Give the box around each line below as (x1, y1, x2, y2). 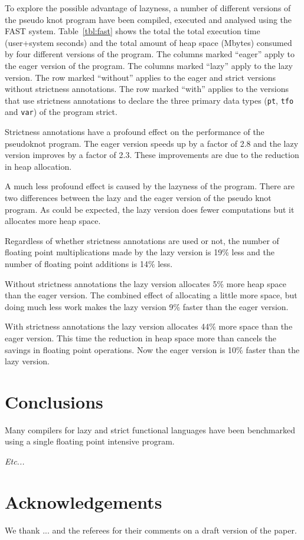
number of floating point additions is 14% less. (5, 258, 173, 269)
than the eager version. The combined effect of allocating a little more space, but (5, 289, 298, 301)
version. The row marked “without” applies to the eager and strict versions (5, 71, 276, 83)
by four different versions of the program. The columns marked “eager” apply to (5, 48, 295, 60)
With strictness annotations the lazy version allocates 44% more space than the (5, 320, 293, 332)
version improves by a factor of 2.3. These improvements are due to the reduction (5, 149, 299, 161)
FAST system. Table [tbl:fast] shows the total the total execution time (5, 25, 260, 37)
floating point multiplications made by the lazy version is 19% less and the (5, 246, 274, 258)
